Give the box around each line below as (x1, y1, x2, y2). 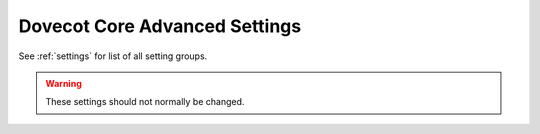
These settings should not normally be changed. (45, 96, 245, 108)
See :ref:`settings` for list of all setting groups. (18, 50, 208, 62)
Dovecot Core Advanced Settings (18, 15, 302, 37)
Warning (45, 77, 82, 89)
